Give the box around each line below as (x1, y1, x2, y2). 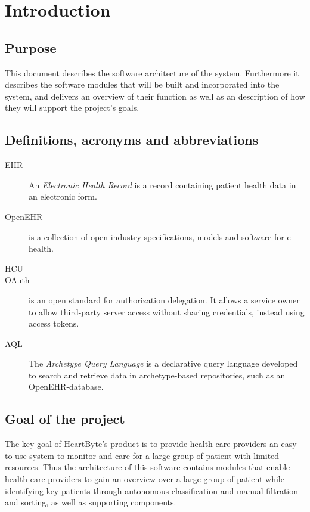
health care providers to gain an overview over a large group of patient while (5, 473, 284, 485)
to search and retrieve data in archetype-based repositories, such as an (29, 368, 286, 381)
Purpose (5, 38, 57, 57)
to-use (5, 449, 27, 461)
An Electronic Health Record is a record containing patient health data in (29, 178, 296, 191)
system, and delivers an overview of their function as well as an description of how (5, 89, 305, 102)
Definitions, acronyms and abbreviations (5, 131, 259, 149)
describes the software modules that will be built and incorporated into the (5, 78, 280, 91)
